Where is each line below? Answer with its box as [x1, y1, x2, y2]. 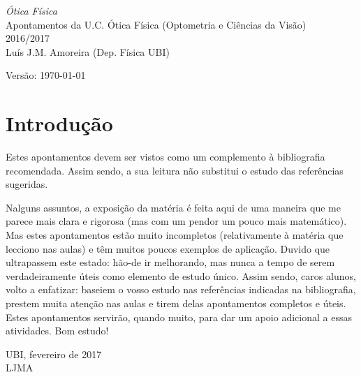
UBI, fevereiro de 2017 [6, 346, 102, 361]
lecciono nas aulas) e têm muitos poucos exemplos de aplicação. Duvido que [6, 241, 330, 256]
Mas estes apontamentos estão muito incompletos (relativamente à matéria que [6, 228, 344, 242]
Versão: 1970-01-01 [6, 68, 86, 82]
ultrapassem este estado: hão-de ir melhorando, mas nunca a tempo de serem [6, 255, 335, 269]
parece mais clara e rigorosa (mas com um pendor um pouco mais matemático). [6, 214, 347, 228]
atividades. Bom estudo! [6, 323, 109, 338]
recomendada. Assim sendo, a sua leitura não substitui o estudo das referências [6, 163, 344, 177]
